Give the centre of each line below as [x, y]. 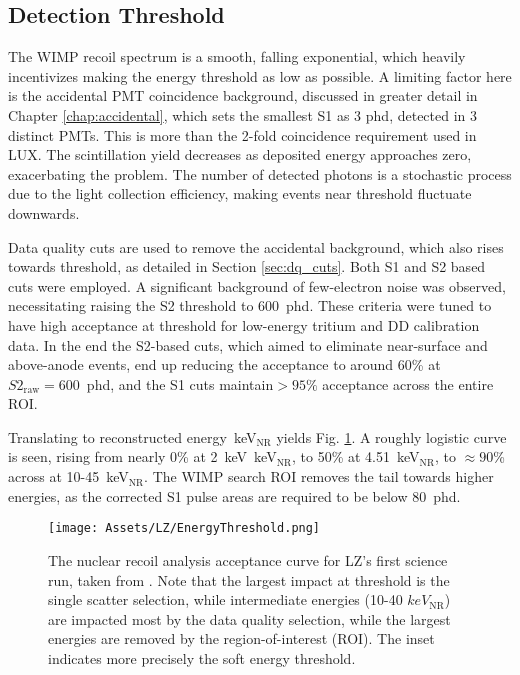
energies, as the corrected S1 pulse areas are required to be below [208, 495]
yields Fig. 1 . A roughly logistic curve [391, 436]
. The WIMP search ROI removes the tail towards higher [319, 476]
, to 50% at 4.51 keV [356, 456]
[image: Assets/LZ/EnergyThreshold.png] [184, 528]
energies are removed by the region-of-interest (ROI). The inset [241, 638]
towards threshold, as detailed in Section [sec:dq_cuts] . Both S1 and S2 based [247, 266]
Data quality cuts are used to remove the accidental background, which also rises [256, 246]
